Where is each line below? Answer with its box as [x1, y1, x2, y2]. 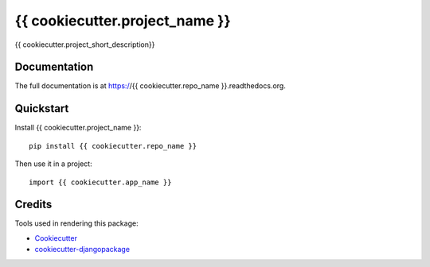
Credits [14, 198, 53, 211]
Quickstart [14, 102, 69, 115]
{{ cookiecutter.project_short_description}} [14, 40, 155, 49]
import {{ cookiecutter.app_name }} [29, 177, 172, 187]
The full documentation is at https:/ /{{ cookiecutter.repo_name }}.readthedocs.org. [14, 81, 286, 91]
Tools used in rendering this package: [14, 219, 139, 228]
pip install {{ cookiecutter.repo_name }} [29, 141, 197, 150]
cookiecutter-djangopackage [34, 245, 131, 254]
